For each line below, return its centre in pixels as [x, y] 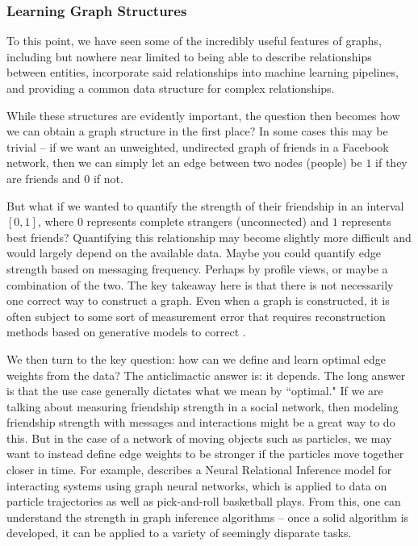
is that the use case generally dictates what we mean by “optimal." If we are [195, 391]
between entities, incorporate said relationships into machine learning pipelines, [203, 72]
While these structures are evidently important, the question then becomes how [203, 115]
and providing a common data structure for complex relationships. [171, 88]
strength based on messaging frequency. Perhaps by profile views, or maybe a [197, 268]
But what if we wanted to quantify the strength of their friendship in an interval [205, 205]
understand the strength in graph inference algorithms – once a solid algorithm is [208, 517]
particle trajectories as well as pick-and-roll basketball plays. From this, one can [204, 501]
